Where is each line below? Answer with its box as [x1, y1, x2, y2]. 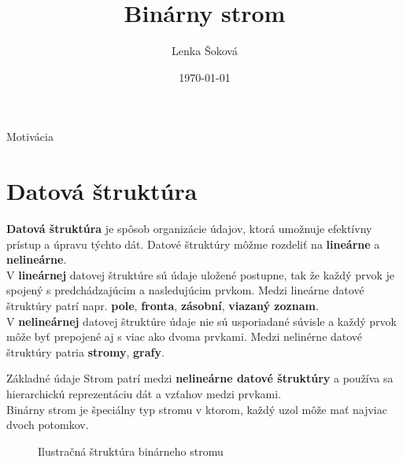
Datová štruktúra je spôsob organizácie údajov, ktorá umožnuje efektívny [6, 220, 372, 237]
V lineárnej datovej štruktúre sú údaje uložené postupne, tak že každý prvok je [6, 266, 395, 283]
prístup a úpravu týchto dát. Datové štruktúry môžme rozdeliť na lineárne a [6, 235, 380, 252]
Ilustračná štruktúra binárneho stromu [38, 442, 224, 459]
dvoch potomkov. [6, 416, 89, 433]
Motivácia [6, 128, 54, 145]
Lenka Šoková [172, 43, 238, 59]
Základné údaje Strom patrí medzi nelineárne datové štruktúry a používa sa [6, 370, 394, 386]
